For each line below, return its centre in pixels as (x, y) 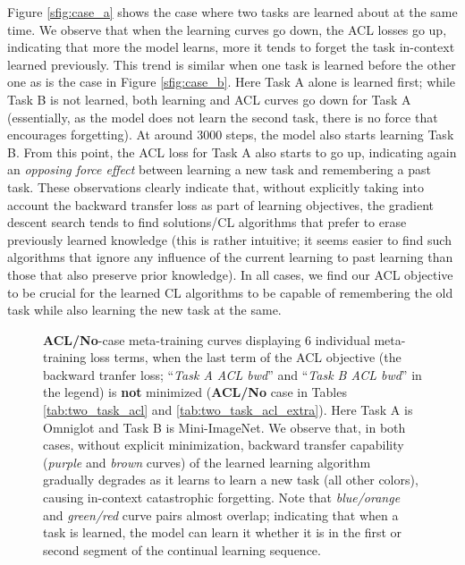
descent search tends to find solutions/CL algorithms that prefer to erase (207, 222)
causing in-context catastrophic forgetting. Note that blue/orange (222, 498)
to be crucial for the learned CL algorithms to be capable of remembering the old (230, 292)
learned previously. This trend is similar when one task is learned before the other (232, 64)
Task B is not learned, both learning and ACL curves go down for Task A (209, 99)
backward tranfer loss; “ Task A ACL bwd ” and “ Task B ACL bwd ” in (232, 374)
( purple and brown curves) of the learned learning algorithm (207, 462)
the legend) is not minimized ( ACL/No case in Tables (195, 392)
